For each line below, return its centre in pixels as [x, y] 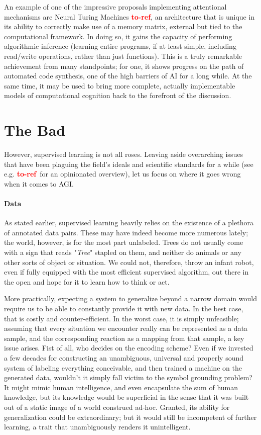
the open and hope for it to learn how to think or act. [87, 281]
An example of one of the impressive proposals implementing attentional [115, 7]
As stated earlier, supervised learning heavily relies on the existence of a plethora [129, 223]
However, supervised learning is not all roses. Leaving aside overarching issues [123, 154]
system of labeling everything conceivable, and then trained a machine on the [123, 367]
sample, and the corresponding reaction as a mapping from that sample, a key [124, 338]
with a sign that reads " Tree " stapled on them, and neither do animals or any [123, 252]
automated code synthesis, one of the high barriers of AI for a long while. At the [128, 76]
